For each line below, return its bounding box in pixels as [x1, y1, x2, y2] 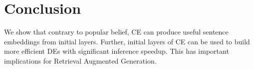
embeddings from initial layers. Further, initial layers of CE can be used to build [4, 36, 250, 46]
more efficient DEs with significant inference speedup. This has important [4, 46, 229, 56]
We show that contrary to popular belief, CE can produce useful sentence [4, 27, 229, 37]
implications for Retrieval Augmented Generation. [4, 55, 157, 66]
